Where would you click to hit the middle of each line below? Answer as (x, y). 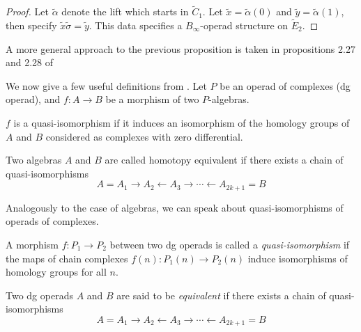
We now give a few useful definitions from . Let (106, 85)
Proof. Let (27, 11)
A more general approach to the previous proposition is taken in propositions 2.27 (180, 48)
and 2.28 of (30, 62)
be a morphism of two (152, 99)
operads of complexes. (52, 221)
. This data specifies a (136, 25)
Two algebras (34, 160)
